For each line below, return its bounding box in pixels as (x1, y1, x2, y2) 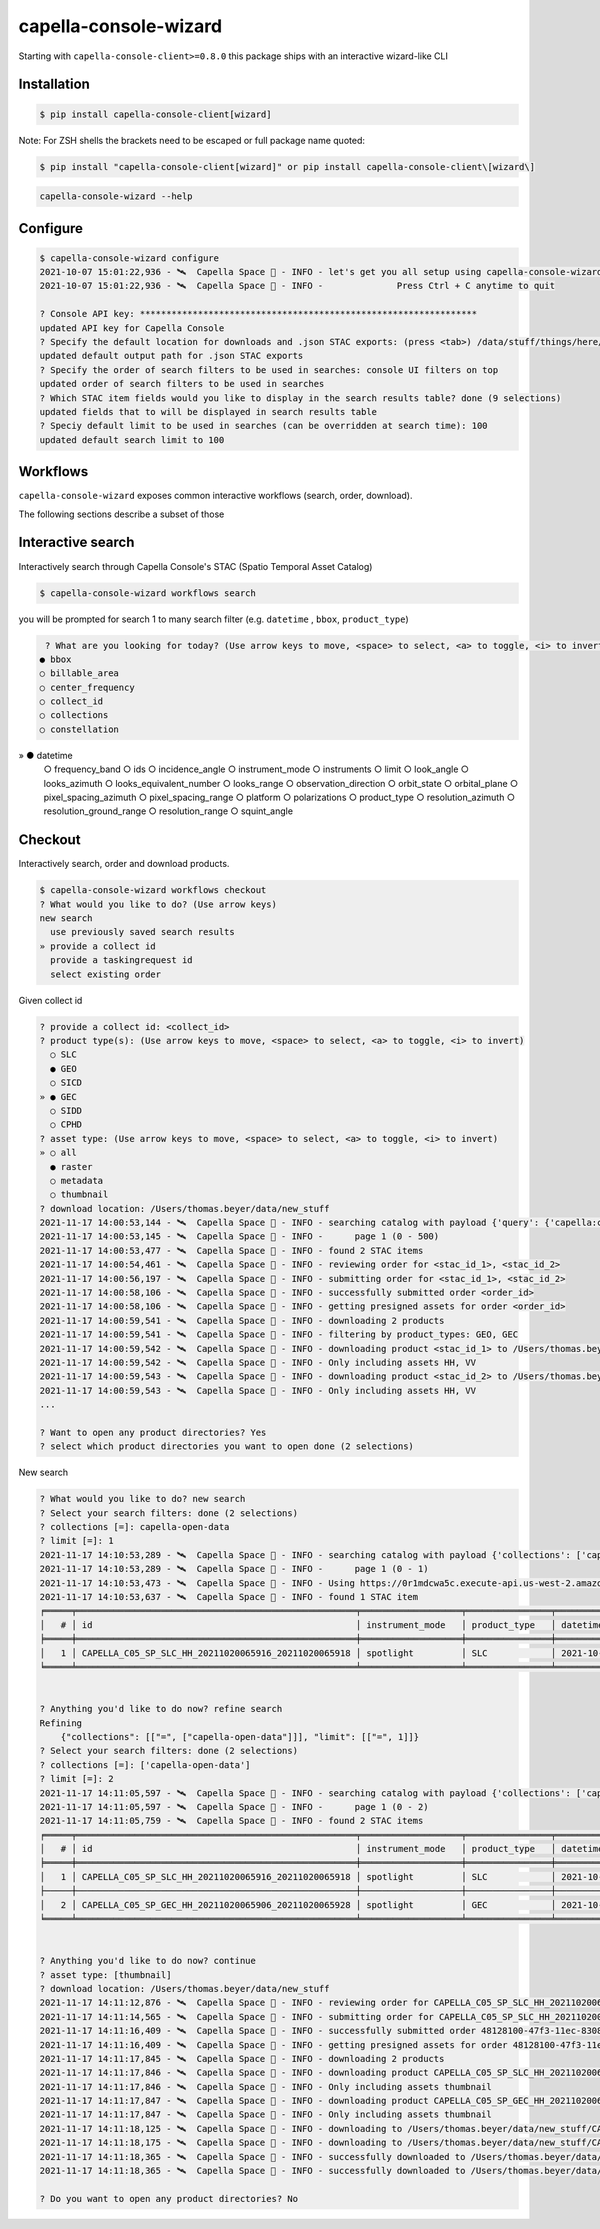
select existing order (50, 968, 162, 980)
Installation (18, 76, 90, 93)
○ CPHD (50, 1119, 83, 1130)
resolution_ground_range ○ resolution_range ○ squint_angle (43, 805, 294, 817)
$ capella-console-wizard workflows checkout (39, 885, 267, 896)
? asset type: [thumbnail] (39, 1969, 172, 1980)
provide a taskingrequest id (50, 955, 194, 966)
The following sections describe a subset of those (18, 508, 225, 520)
